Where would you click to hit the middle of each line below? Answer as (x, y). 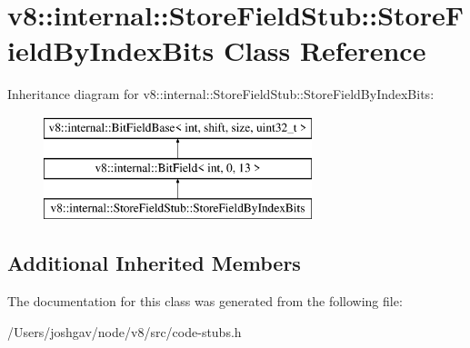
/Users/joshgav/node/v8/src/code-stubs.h (125, 331)
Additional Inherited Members (154, 263)
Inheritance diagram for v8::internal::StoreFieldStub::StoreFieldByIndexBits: (221, 94)
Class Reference (325, 50)
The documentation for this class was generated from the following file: (205, 301)
